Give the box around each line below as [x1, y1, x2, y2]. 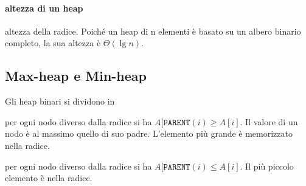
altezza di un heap [5, 1, 83, 14]
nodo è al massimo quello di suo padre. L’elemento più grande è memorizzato [5, 127, 293, 140]
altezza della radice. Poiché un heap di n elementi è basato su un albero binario [5, 24, 301, 37]
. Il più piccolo [240, 159, 294, 172]
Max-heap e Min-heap [5, 66, 147, 85]
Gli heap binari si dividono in [5, 95, 115, 108]
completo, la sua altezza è [5, 36, 101, 49]
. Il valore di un [240, 115, 298, 128]
